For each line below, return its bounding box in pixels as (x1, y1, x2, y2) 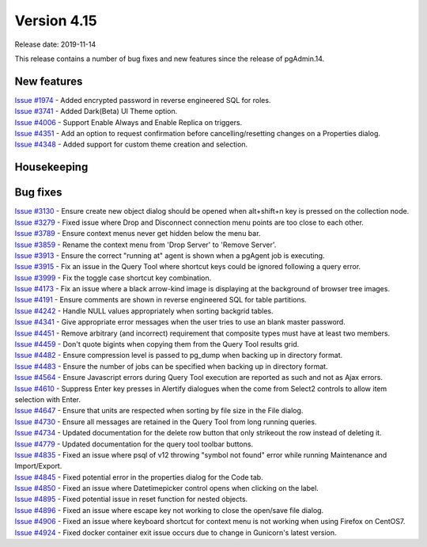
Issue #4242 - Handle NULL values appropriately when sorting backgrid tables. (14, 306, 274, 316)
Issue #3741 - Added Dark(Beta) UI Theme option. (14, 107, 178, 116)
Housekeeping (14, 161, 89, 174)
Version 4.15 (14, 12, 98, 29)
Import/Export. (14, 462, 62, 471)
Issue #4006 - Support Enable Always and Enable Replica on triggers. (14, 117, 243, 127)
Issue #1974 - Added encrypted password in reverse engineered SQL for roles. (14, 95, 271, 104)
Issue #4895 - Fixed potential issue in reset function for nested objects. (14, 495, 248, 504)
